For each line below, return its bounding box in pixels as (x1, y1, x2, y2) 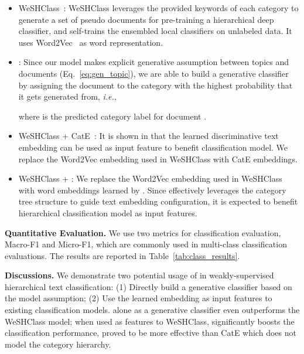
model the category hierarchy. (5, 338, 111, 350)
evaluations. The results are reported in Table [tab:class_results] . (5, 249, 240, 261)
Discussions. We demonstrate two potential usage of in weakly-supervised (5, 269, 274, 281)
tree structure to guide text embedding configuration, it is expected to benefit (18, 195, 298, 207)
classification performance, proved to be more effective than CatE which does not (5, 326, 296, 339)
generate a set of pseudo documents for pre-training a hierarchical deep (18, 13, 274, 25)
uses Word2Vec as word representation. (18, 36, 163, 48)
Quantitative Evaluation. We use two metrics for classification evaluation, (5, 226, 281, 239)
